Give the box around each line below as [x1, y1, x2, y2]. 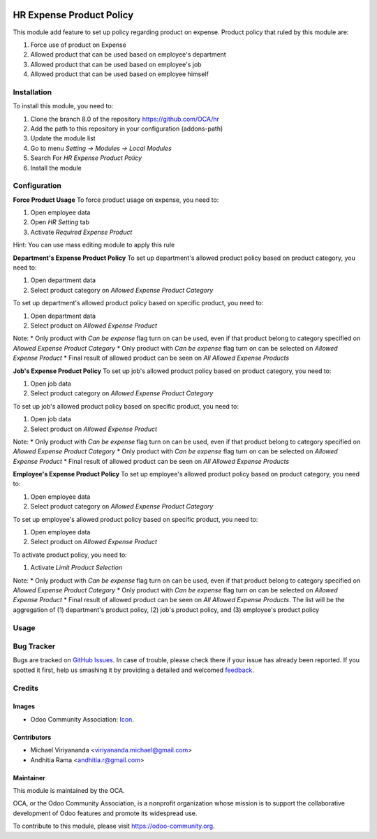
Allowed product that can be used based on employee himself [30, 70, 209, 78]
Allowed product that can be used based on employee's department [30, 50, 226, 59]
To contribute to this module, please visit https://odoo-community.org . [13, 822, 216, 831]
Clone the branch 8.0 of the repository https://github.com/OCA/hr [30, 115, 220, 123]
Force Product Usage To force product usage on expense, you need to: [13, 196, 219, 204]
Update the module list [30, 134, 96, 143]
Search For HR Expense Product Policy [30, 154, 142, 162]
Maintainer [13, 773, 45, 782]
